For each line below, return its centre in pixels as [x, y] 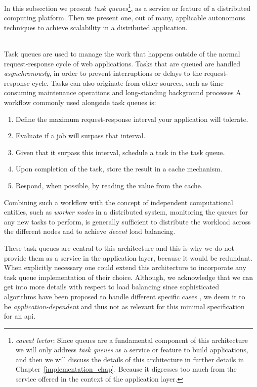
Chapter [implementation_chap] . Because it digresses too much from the [126, 369]
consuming [20, 92]
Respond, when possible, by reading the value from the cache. [109, 185]
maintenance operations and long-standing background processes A [140, 92]
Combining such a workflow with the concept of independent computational [119, 202]
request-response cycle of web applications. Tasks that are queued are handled [122, 63]
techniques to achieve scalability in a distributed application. [96, 27]
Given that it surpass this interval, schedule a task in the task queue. [120, 152]
